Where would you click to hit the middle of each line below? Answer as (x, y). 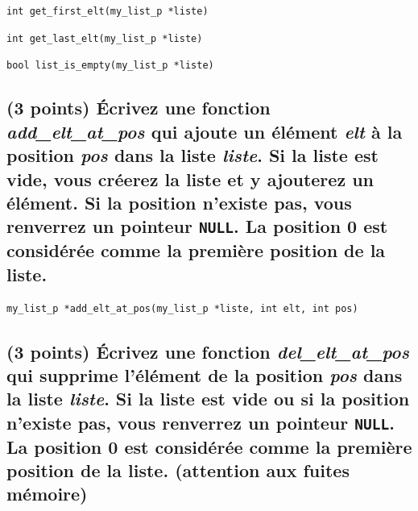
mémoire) (47, 494)
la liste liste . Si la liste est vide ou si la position (208, 399)
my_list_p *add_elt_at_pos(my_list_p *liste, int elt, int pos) (182, 309)
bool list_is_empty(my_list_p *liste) (110, 66)
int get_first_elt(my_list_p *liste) (108, 11)
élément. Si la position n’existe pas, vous (179, 202)
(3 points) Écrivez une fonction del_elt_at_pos (208, 351)
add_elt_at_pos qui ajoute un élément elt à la (205, 131)
